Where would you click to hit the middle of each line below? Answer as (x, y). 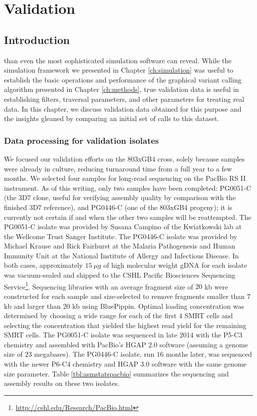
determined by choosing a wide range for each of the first (90, 315)
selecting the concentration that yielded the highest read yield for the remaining (125, 325)
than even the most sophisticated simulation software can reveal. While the (118, 60)
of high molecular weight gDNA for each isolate (175, 265)
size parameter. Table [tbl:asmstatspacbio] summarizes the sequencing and (116, 373)
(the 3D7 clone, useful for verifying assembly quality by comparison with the (120, 197)
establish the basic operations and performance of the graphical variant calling (123, 79)
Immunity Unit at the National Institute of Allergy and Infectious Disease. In (121, 255)
